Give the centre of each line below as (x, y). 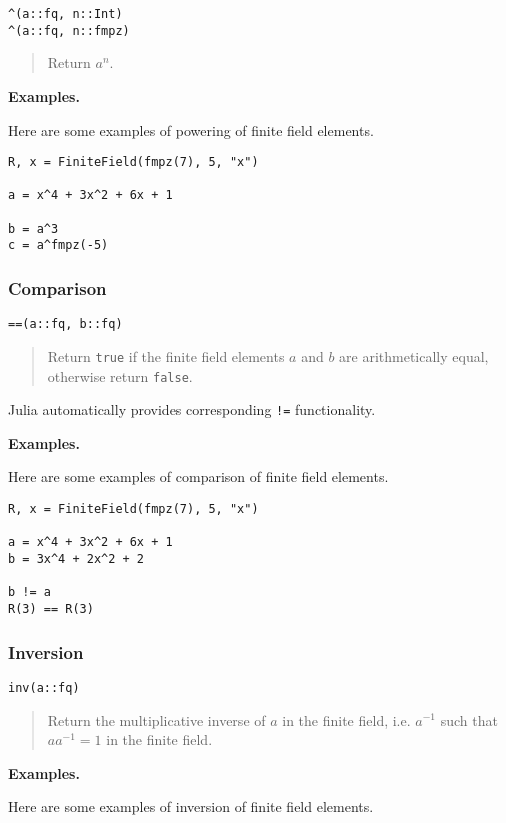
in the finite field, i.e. (346, 719)
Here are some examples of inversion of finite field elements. (191, 806)
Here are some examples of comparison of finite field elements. (198, 476)
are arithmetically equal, (414, 355)
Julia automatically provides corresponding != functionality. (192, 409)
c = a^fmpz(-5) (58, 245)
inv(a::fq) (44, 687)
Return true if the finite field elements (166, 355)
